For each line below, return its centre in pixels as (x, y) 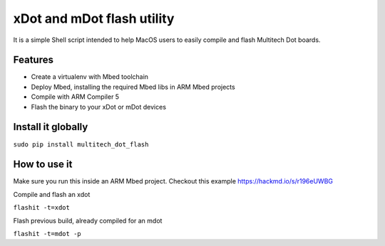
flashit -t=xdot (42, 208)
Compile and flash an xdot (52, 194)
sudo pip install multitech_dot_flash (81, 144)
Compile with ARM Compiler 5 (75, 97)
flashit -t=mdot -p (47, 234)
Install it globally (51, 127)
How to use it (43, 165)
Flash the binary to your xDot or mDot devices (99, 107)
